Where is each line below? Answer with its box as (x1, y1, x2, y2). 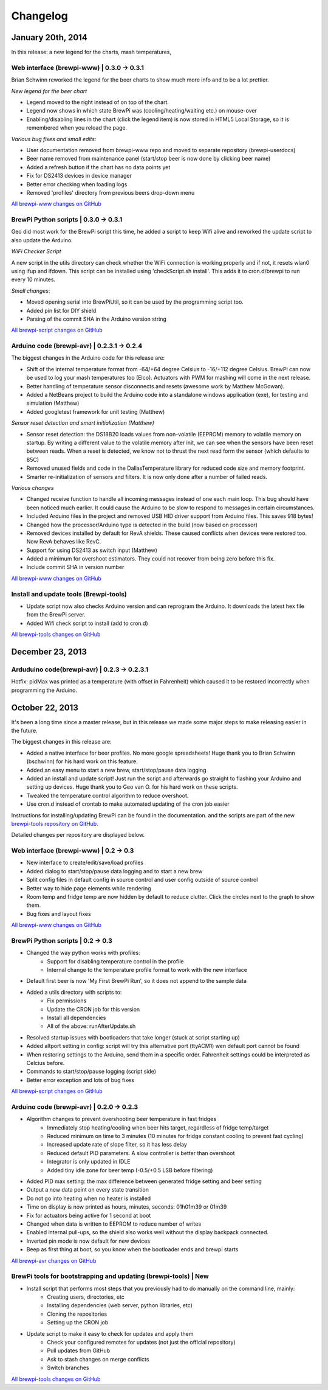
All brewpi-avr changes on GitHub (11, 1257, 97, 1264)
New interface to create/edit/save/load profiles (26, 859, 144, 867)
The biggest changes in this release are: (11, 738, 112, 746)
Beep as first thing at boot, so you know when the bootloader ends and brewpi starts (26, 1246, 239, 1253)
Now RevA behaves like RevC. (26, 538, 101, 545)
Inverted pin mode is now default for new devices (26, 1237, 151, 1245)
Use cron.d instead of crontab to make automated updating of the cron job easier (26, 800, 230, 808)
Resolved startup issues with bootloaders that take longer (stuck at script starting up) (26, 1033, 240, 1041)
